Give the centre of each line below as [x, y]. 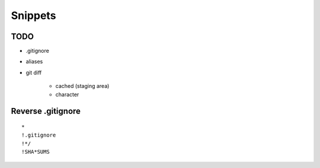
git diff [34, 72]
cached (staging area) [82, 86]
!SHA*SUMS [36, 152]
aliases [34, 62]
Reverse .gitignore [46, 111]
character [67, 94]
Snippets [33, 15]
